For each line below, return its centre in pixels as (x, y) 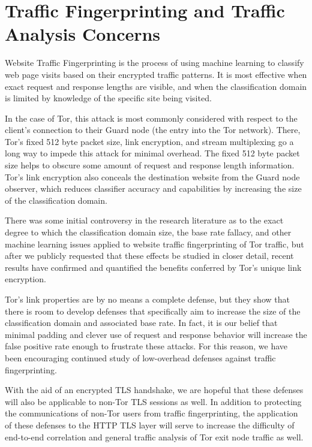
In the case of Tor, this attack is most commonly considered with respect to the (151, 118)
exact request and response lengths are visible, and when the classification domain (156, 86)
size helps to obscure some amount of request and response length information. (150, 165)
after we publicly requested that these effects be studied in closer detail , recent (149, 256)
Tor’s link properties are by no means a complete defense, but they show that (147, 299)
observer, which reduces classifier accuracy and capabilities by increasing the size (153, 188)
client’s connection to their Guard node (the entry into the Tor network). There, (153, 130)
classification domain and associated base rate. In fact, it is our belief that (141, 323)
